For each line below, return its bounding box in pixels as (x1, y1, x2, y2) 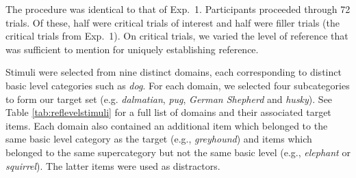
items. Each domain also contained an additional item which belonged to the (5, 118, 328, 132)
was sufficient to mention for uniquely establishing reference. (5, 42, 259, 56)
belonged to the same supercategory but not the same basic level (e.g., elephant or (5, 145, 351, 159)
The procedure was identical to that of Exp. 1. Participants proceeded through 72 (5, 2, 351, 16)
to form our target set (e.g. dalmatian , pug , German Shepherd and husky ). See (5, 91, 333, 106)
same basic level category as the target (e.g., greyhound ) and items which (5, 132, 312, 146)
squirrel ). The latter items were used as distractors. (5, 158, 220, 173)
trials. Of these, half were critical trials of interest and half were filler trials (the (5, 15, 340, 29)
